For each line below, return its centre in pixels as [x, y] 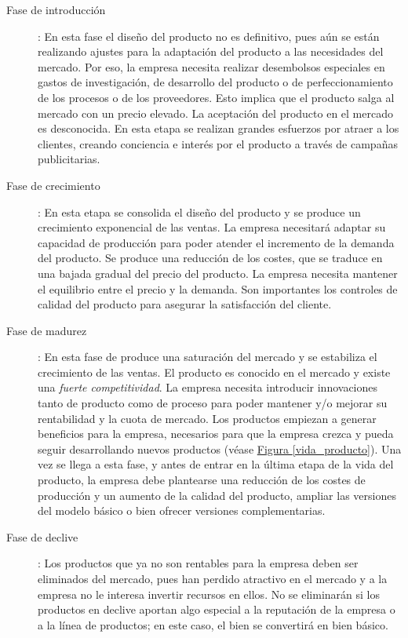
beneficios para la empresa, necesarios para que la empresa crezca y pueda [216, 434]
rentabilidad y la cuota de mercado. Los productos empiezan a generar [207, 418]
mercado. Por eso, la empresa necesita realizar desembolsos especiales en [211, 66]
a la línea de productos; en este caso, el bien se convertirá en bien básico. [213, 624]
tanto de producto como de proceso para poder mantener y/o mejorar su [213, 403]
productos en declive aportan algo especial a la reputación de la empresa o [217, 609]
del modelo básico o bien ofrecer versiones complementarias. [182, 510]
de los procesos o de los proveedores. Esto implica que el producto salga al [216, 97]
